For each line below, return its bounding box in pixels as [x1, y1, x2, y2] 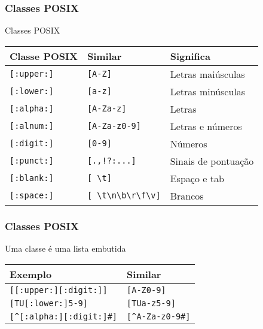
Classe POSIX [10, 49, 78, 63]
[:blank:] [10, 173, 54, 183]
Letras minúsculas [170, 84, 246, 98]
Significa [170, 49, 210, 63]
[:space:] [10, 191, 54, 201]
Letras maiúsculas [170, 67, 245, 81]
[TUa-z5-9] [127, 298, 176, 308]
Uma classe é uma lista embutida [5, 242, 126, 255]
